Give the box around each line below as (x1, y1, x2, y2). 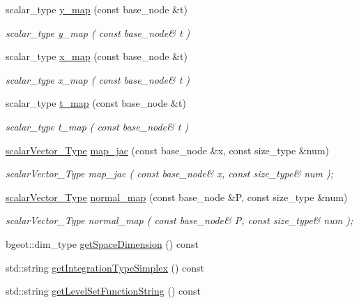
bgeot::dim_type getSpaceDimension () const (6, 236, 199, 251)
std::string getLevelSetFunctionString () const (6, 283, 201, 298)
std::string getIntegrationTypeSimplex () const (6, 260, 205, 274)
